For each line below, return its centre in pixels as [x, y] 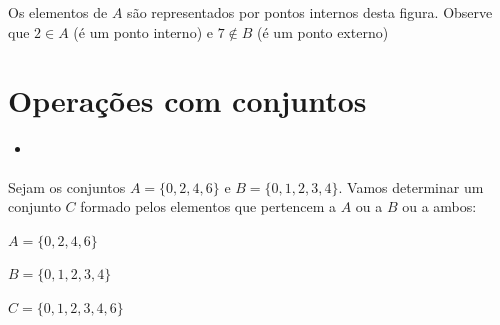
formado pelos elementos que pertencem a [208, 206]
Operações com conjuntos [187, 100]
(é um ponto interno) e [143, 31]
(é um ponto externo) [323, 31]
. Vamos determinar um [411, 186]
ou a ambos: [439, 206]
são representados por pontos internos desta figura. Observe [310, 12]
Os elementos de [58, 12]
